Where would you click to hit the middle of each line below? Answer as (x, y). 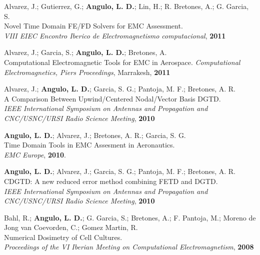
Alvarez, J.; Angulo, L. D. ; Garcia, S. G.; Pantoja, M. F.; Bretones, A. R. (120, 89)
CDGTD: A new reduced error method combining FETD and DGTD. (111, 181)
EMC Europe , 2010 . (35, 154)
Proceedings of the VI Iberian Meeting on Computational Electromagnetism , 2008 (129, 247)
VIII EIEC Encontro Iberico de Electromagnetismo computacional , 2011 (115, 35)
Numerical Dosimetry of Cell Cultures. (63, 237)
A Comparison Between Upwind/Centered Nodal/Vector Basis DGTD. (112, 98)
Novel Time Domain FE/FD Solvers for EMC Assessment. (93, 26)
